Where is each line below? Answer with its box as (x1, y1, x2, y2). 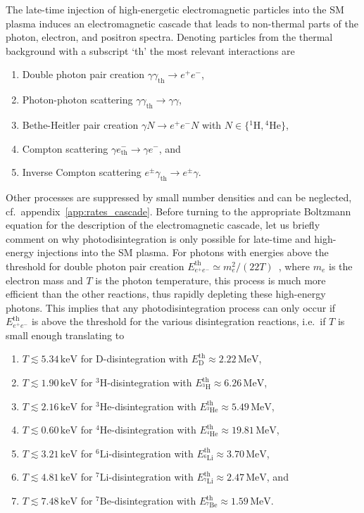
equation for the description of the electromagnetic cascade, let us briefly (6, 217, 320, 232)
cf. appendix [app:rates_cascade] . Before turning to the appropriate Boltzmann (6, 203, 351, 218)
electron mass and (6, 272, 83, 287)
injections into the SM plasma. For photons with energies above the (37, 245, 329, 260)
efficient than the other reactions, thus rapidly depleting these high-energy (6, 286, 326, 301)
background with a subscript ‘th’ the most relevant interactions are (6, 43, 295, 58)
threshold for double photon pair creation (6, 258, 184, 273)
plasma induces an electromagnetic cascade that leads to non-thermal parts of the (6, 15, 358, 30)
